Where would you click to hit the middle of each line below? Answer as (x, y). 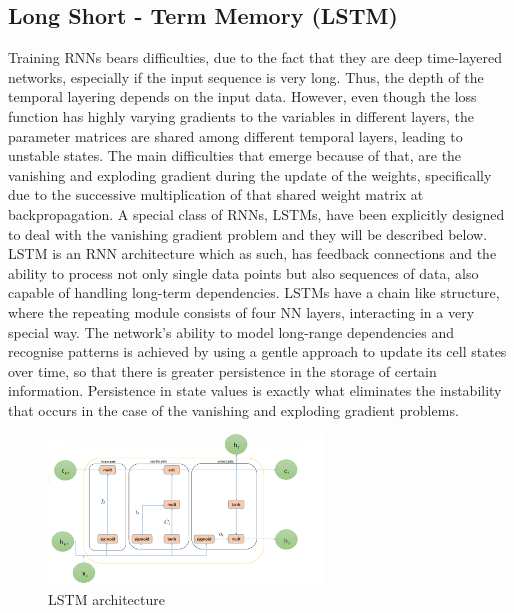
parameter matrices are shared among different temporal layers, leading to (235, 135)
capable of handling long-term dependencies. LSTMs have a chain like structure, (254, 292)
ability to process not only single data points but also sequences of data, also (243, 272)
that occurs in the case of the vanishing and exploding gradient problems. (233, 409)
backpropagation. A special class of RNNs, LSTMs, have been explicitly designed (256, 213)
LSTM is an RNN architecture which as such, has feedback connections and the (252, 253)
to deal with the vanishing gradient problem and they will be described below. (248, 233)
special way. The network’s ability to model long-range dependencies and (231, 331)
